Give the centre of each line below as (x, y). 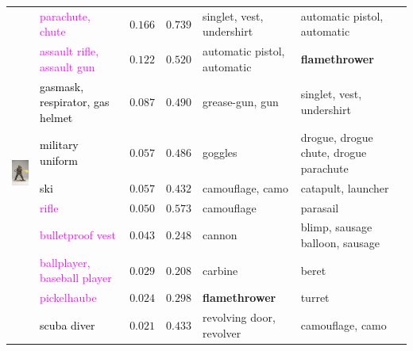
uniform (59, 160)
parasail (320, 207)
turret (315, 298)
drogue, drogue (337, 137)
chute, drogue (334, 153)
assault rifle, (69, 51)
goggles (220, 153)
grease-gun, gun (240, 102)
